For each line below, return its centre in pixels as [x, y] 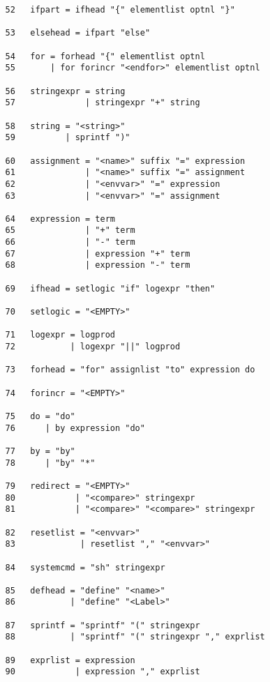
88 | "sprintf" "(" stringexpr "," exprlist [135, 637]
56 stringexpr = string [65, 91]
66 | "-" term [70, 242]
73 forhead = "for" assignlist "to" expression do [130, 370]
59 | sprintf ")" [68, 138]
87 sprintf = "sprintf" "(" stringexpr [103, 625]
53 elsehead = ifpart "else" [78, 33]
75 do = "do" [40, 416]
